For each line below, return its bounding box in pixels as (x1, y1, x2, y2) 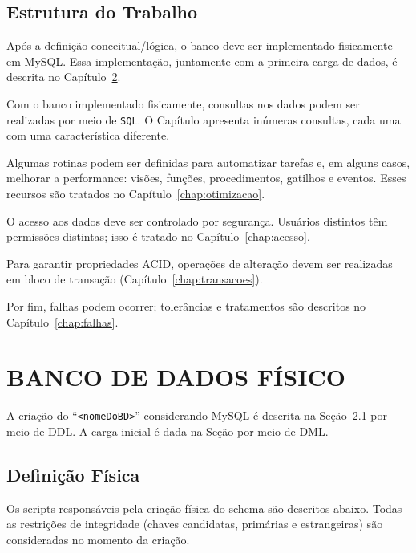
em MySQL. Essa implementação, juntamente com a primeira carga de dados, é (6, 52, 398, 69)
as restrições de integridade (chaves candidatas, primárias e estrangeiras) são (6, 515, 383, 532)
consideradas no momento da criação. (6, 531, 190, 547)
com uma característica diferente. (6, 127, 170, 144)
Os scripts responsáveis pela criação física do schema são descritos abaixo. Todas (6, 499, 402, 516)
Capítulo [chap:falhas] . (6, 313, 119, 330)
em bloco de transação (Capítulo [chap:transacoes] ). (6, 270, 263, 287)
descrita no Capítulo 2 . (6, 68, 121, 85)
